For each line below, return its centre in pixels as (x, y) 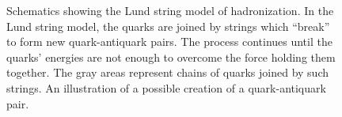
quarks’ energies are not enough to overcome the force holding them (171, 57)
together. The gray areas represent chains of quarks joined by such (167, 72)
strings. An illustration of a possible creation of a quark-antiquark (166, 87)
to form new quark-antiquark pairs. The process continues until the (169, 42)
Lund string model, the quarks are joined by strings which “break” (168, 26)
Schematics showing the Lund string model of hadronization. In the (170, 10)
